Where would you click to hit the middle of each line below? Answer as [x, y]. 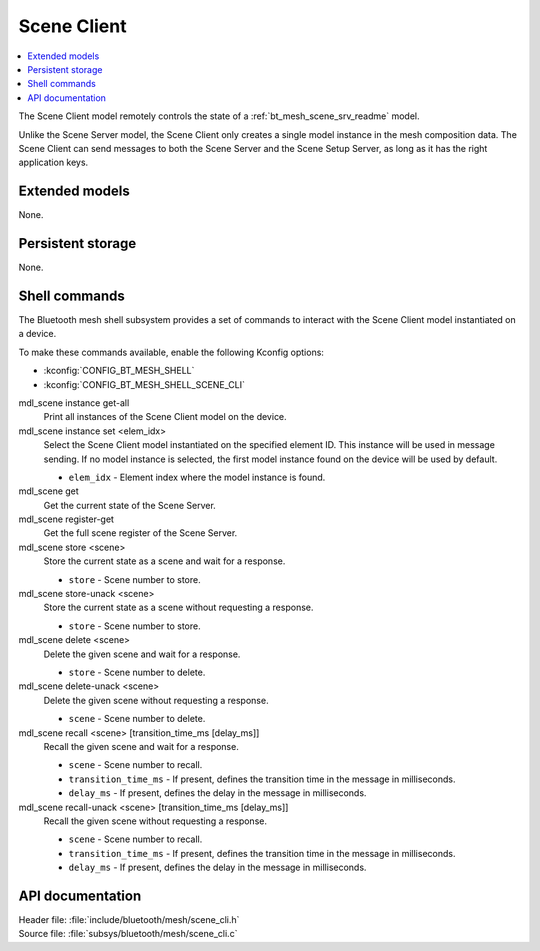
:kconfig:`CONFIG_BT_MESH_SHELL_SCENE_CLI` [144, 384]
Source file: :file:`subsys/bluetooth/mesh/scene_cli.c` [128, 934]
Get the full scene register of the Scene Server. [140, 533]
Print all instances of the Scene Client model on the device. [165, 417]
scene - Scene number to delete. [137, 719]
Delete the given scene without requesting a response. [156, 700]
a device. [37, 334]
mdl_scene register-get [66, 519]
